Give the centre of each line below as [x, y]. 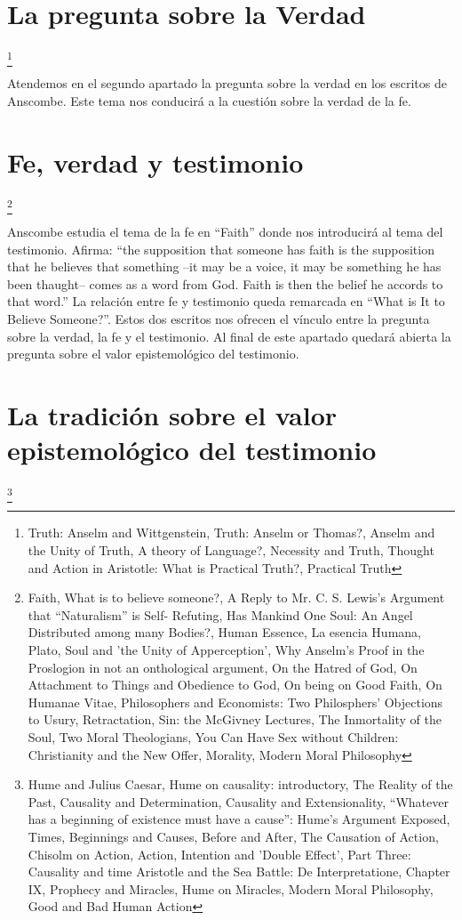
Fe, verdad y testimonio [155, 161]
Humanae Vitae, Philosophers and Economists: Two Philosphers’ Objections [235, 702]
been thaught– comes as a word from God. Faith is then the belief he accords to [225, 283]
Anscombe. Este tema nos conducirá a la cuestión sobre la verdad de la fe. [209, 101]
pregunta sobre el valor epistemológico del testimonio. [153, 354]
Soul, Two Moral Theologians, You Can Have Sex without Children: [213, 737]
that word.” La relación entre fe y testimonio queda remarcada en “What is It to [226, 301]
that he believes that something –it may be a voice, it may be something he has [224, 266]
